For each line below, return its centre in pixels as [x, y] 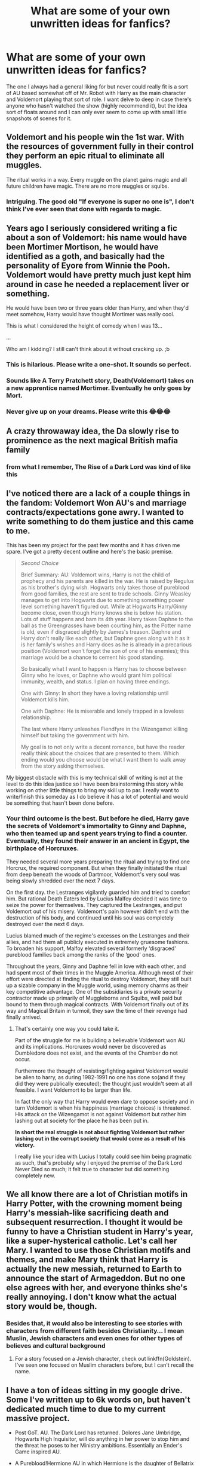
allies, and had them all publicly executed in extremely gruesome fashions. [98, 942]
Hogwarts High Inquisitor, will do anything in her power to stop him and [102, 1439]
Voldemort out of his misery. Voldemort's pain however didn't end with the [98, 911]
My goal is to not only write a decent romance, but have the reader [103, 747]
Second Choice [40, 563]
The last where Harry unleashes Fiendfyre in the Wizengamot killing [104, 729]
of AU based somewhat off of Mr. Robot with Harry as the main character [96, 93]
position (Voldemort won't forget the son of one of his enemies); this [105, 651]
